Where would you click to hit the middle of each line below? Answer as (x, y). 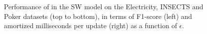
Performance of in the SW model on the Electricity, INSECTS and (104, 6)
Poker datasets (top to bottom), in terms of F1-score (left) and (98, 16)
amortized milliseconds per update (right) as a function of (91, 25)
